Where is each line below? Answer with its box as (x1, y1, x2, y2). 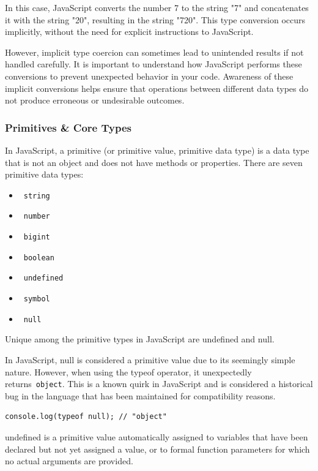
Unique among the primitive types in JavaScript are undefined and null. (5, 333, 275, 345)
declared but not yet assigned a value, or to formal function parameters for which (5, 442, 310, 455)
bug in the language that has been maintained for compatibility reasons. (5, 389, 276, 402)
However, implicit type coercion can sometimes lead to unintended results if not (5, 45, 304, 58)
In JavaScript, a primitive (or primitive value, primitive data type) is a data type (5, 143, 309, 156)
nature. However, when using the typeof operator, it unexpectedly (5, 365, 252, 378)
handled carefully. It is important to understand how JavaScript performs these (5, 58, 302, 70)
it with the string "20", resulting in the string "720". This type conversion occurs (5, 13, 305, 26)
